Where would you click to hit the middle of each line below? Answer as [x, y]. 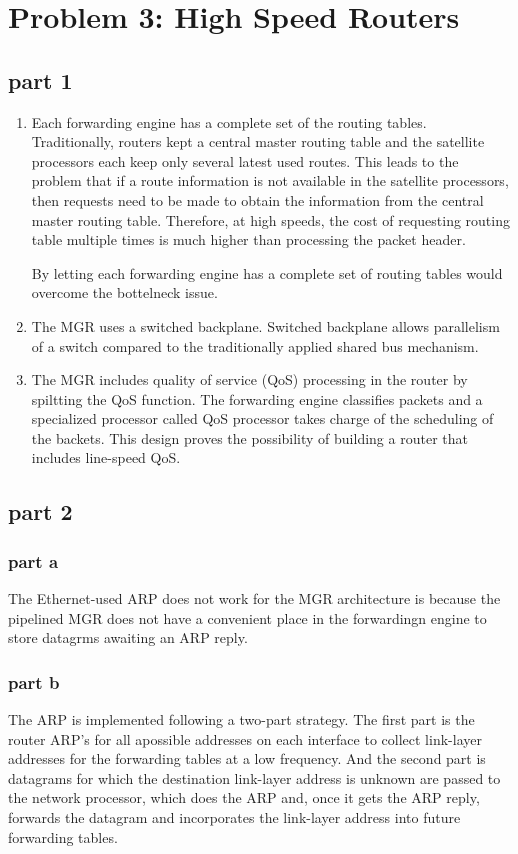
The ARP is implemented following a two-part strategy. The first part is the [241, 719]
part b [34, 681]
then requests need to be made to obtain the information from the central [257, 199]
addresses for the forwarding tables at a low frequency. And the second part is [247, 758]
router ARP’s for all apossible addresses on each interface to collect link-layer [245, 738]
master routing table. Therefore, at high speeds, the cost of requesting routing [270, 219]
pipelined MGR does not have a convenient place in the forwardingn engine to [247, 617]
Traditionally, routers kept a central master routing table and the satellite [258, 141]
